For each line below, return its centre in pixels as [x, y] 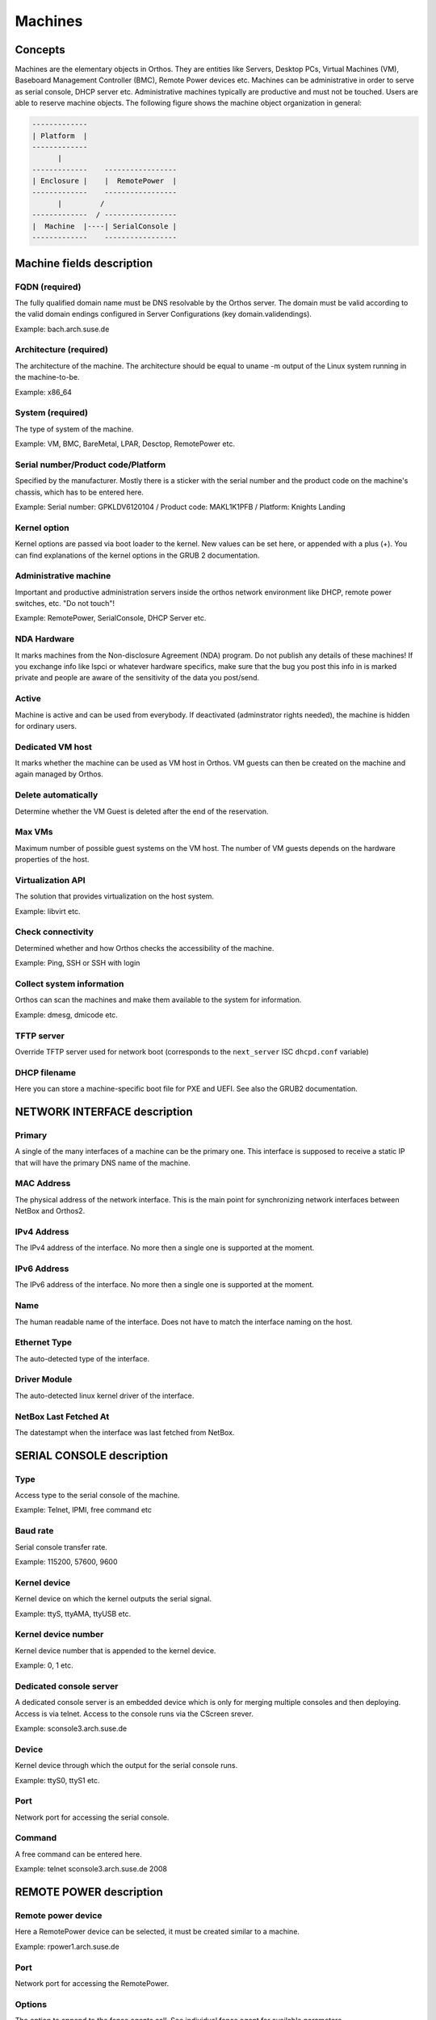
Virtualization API [50, 880]
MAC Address [43, 1184]
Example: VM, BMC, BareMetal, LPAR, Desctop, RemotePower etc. [125, 444]
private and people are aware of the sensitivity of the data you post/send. [137, 678]
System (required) [52, 413]
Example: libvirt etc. [48, 911]
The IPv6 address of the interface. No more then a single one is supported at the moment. [165, 1285]
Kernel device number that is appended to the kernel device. [115, 1650]
